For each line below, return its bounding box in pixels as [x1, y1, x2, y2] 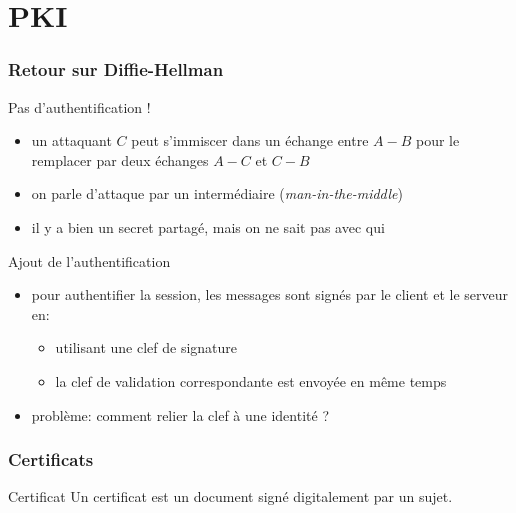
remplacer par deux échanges [31, 149, 209, 170]
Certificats [8, 447, 94, 472]
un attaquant [31, 130, 112, 151]
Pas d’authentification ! [8, 96, 151, 117]
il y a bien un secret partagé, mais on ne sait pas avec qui [31, 216, 385, 237]
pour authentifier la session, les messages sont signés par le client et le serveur [31, 284, 508, 305]
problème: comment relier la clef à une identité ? [31, 404, 329, 425]
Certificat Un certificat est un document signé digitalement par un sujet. [8, 486, 453, 507]
